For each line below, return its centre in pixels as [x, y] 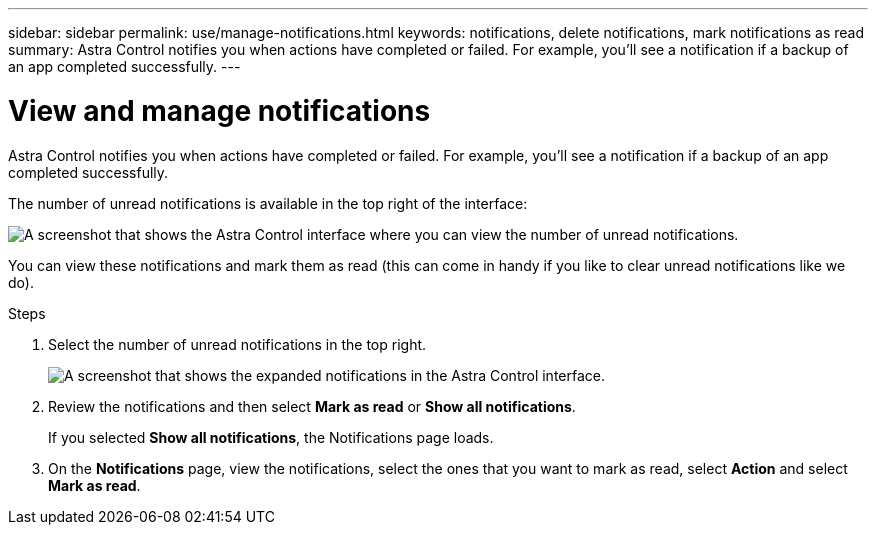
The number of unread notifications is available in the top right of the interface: [268, 203]
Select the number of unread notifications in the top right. [237, 344]
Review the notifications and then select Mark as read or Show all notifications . [312, 406]
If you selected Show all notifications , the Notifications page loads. [271, 437]
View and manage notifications [219, 110]
